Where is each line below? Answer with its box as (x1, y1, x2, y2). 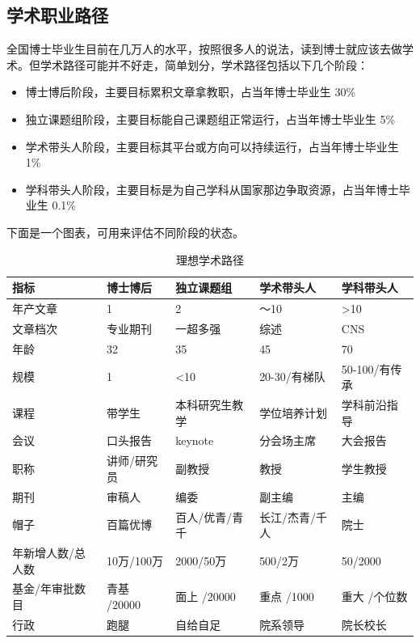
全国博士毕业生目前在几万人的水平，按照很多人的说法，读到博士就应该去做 (6, 40, 402, 57)
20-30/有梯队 (259, 368, 325, 385)
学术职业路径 (6, 2, 108, 27)
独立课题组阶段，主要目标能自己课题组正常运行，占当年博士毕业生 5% (25, 110, 396, 127)
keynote (175, 432, 214, 449)
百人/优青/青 (175, 508, 244, 525)
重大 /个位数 (341, 588, 408, 605)
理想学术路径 (176, 251, 244, 268)
